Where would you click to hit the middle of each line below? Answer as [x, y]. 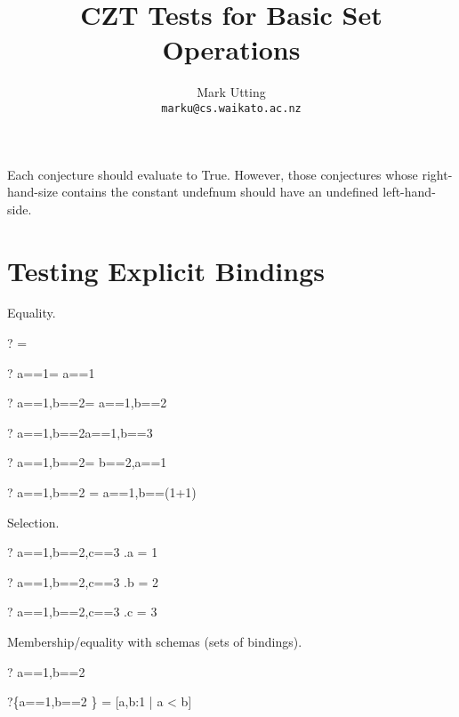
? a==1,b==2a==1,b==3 [80, 432]
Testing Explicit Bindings [166, 270]
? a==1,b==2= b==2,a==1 [87, 462]
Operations [231, 49]
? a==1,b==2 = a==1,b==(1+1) [102, 492]
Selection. [33, 522]
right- [437, 174]
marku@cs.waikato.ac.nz [231, 108]
